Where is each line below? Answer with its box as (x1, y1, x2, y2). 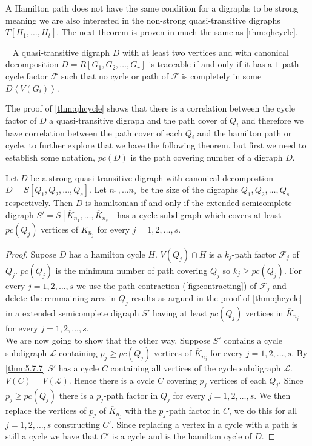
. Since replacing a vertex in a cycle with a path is (111, 418, 298, 430)
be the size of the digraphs (140, 183, 239, 196)
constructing (54, 418, 100, 430)
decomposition (5, 58, 59, 70)
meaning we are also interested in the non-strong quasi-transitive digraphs (5, 13, 280, 26)
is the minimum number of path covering (55, 264, 208, 276)
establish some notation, (5, 150, 96, 163)
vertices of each (210, 373, 267, 386)
